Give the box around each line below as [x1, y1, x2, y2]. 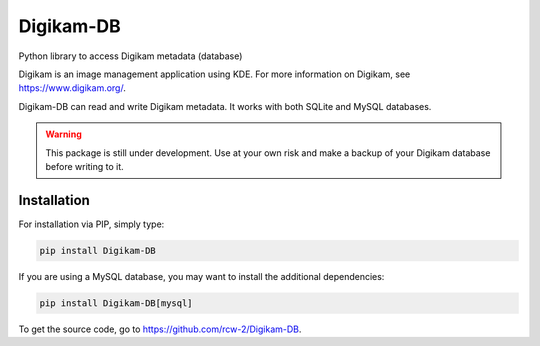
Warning [45, 128, 82, 140]
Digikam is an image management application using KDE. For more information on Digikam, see [18, 68, 411, 80]
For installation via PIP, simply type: [18, 218, 165, 230]
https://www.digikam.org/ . [18, 82, 127, 94]
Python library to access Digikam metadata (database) [18, 50, 243, 62]
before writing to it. [45, 160, 124, 172]
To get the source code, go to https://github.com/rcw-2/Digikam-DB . [18, 323, 302, 335]
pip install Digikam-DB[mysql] [39, 297, 194, 309]
